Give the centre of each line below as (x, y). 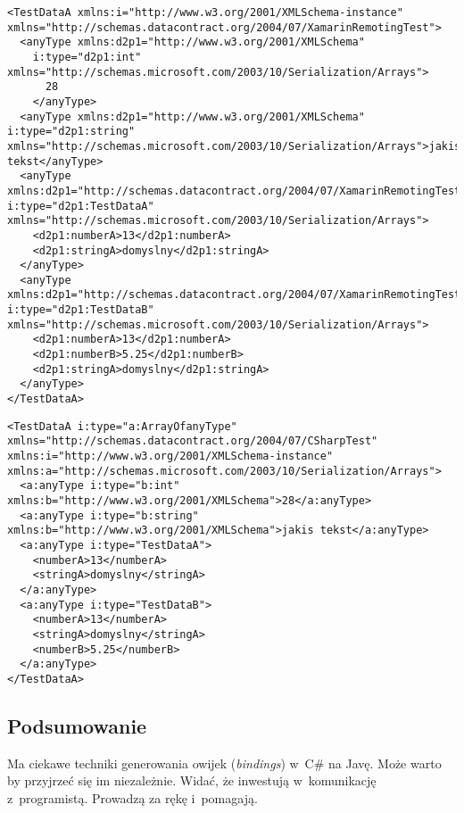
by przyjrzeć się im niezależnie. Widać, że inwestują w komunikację (192, 780)
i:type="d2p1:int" (87, 57)
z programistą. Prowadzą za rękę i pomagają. (133, 797)
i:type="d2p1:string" (71, 132)
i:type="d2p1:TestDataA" (81, 206)
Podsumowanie (77, 725)
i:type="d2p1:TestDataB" (81, 310)
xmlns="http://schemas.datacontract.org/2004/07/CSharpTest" (193, 441)
